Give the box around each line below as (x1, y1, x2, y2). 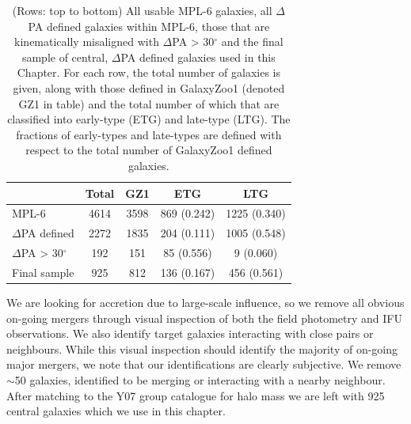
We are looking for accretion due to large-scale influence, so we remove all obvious (6, 294, 405, 310)
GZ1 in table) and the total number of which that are (18, 95, 280, 112)
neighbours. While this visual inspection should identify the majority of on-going (6, 340, 398, 357)
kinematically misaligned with (14, 33, 159, 50)
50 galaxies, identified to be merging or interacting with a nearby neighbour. (14, 371, 386, 388)
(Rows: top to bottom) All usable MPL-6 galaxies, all (12, 2, 272, 18)
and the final (221, 33, 284, 50)
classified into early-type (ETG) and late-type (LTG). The (7, 111, 291, 127)
